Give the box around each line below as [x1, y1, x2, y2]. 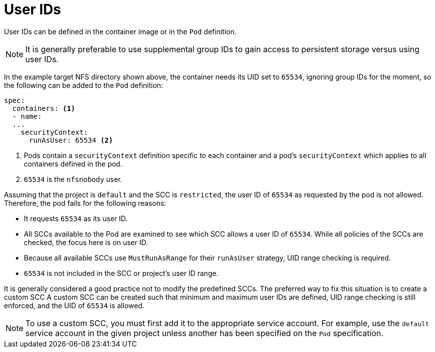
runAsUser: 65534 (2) [29, 136, 113, 144]
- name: [12, 112, 42, 120]
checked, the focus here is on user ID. [24, 238, 148, 247]
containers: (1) [12, 104, 76, 112]
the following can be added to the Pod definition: [4, 81, 163, 89]
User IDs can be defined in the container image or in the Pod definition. [4, 27, 237, 36]
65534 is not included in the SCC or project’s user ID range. [24, 268, 219, 277]
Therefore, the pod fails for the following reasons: [4, 198, 167, 207]
